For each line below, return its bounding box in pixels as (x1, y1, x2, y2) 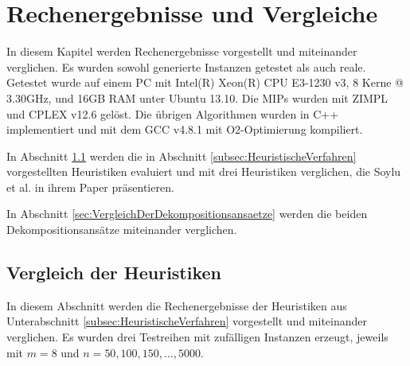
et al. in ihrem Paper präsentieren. (6, 178, 174, 195)
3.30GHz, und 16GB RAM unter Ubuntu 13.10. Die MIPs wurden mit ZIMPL (6, 89, 389, 106)
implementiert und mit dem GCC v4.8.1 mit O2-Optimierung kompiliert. (6, 121, 363, 138)
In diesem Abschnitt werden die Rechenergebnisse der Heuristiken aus (6, 297, 347, 313)
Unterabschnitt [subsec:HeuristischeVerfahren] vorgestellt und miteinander (6, 313, 368, 329)
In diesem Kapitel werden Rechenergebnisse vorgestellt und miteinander (6, 43, 357, 60)
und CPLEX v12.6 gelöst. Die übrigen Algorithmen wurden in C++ (6, 105, 339, 122)
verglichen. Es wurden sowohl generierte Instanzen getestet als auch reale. (6, 58, 366, 75)
